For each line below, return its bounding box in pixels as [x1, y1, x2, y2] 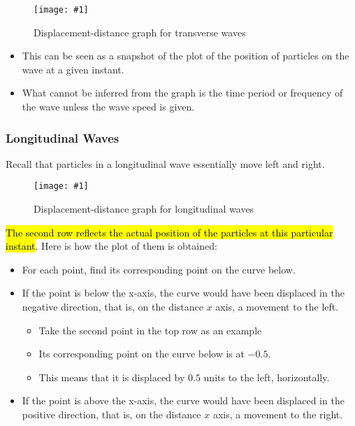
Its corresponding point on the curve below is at [38, 346, 245, 361]
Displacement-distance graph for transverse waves [34, 24, 246, 39]
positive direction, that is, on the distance [22, 407, 201, 422]
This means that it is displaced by [38, 369, 185, 384]
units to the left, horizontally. [203, 369, 330, 384]
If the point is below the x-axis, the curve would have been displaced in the [22, 285, 345, 300]
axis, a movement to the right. [212, 407, 343, 422]
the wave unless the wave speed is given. [22, 99, 195, 114]
